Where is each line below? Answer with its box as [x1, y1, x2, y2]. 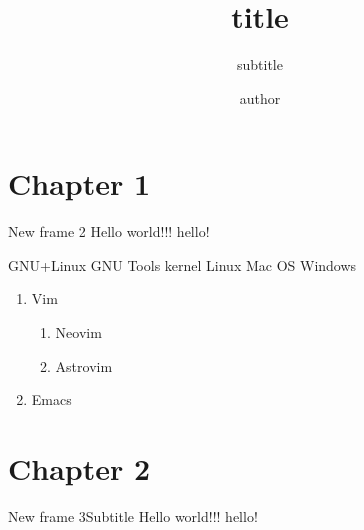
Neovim [55, 322, 102, 343]
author [239, 87, 281, 108]
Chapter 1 [8, 163, 151, 204]
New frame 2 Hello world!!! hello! [8, 221, 210, 242]
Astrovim [55, 355, 113, 376]
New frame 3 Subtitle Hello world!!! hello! [8, 505, 258, 526]
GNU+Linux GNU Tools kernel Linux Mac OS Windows [8, 254, 357, 275]
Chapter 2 [8, 448, 151, 488]
